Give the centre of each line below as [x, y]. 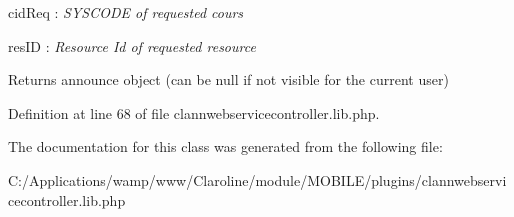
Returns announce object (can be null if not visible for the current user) [228, 79]
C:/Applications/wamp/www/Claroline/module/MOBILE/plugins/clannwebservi [257, 179]
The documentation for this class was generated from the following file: [225, 146]
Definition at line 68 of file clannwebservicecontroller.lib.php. [194, 112]
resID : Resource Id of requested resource [132, 45]
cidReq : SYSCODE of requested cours [126, 12]
